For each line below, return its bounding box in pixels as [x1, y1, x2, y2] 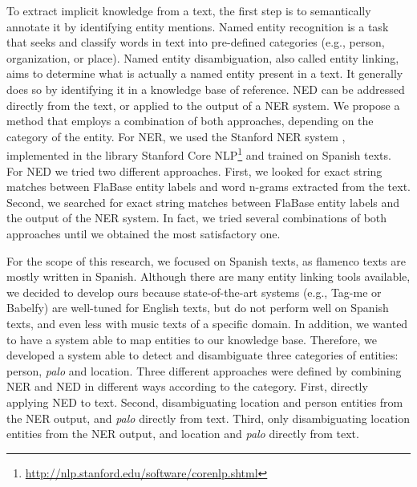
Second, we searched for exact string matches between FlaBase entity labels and [6, 193, 400, 210]
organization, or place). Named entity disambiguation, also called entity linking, [6, 49, 399, 66]
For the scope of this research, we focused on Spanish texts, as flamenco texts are [6, 252, 406, 269]
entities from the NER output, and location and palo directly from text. [6, 425, 359, 442]
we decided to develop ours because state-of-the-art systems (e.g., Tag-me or [6, 283, 382, 300]
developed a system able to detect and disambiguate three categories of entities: [6, 347, 399, 363]
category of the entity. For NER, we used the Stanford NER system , [6, 128, 346, 144]
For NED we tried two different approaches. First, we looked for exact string [6, 162, 383, 179]
